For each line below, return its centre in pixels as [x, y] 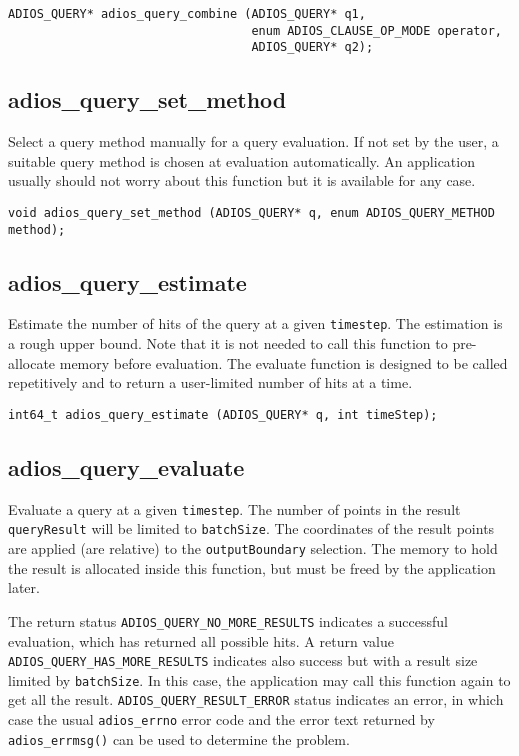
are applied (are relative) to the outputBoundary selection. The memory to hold [253, 548]
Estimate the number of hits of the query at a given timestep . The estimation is [255, 323]
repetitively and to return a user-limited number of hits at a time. [210, 382]
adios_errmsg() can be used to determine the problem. [179, 738]
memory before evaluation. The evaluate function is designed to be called [283, 362]
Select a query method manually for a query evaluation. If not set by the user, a [253, 141]
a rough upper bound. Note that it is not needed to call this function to [228, 343]
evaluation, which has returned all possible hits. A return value [201, 640]
